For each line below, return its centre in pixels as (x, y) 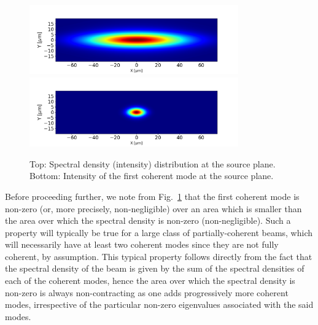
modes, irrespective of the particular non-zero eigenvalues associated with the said (159, 304)
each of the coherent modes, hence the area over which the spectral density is (150, 281)
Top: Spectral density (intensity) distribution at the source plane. (153, 163)
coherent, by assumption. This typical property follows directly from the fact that (159, 256)
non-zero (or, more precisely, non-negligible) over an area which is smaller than (153, 208)
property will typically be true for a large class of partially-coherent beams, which (159, 232)
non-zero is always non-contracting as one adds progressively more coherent (147, 292)
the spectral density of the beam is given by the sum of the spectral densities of (155, 268)
